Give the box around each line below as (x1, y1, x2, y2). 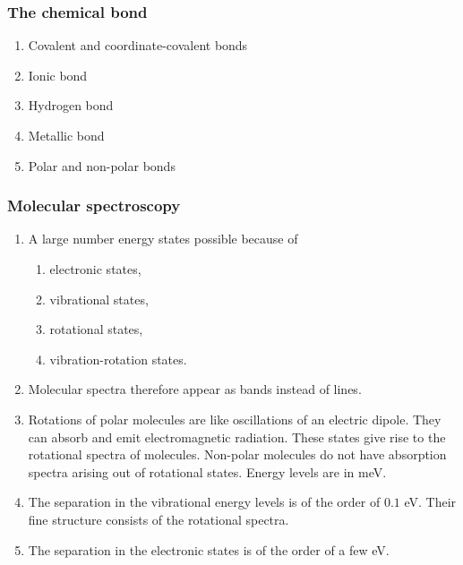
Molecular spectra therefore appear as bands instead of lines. (28, 380, 362, 398)
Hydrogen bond (28, 96, 114, 115)
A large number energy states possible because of (28, 229, 298, 248)
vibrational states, (49, 289, 149, 308)
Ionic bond (28, 65, 88, 84)
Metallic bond (28, 126, 105, 144)
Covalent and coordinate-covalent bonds (28, 36, 248, 55)
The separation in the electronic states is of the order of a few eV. (28, 540, 390, 559)
